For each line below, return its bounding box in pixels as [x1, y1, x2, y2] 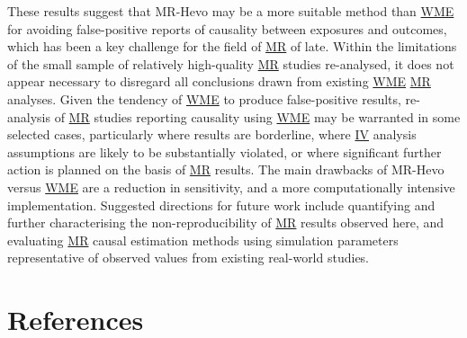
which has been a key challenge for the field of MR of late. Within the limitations [7, 37, 457, 56]
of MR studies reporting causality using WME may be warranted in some [54, 107, 461, 126]
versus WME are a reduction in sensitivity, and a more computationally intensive [7, 177, 455, 196]
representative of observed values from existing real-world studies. [7, 248, 370, 267]
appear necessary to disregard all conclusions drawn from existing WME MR [7, 72, 431, 91]
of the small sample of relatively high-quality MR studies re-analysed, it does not [7, 54, 454, 73]
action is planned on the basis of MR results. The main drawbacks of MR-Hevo [7, 160, 445, 179]
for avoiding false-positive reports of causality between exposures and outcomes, [7, 19, 447, 38]
